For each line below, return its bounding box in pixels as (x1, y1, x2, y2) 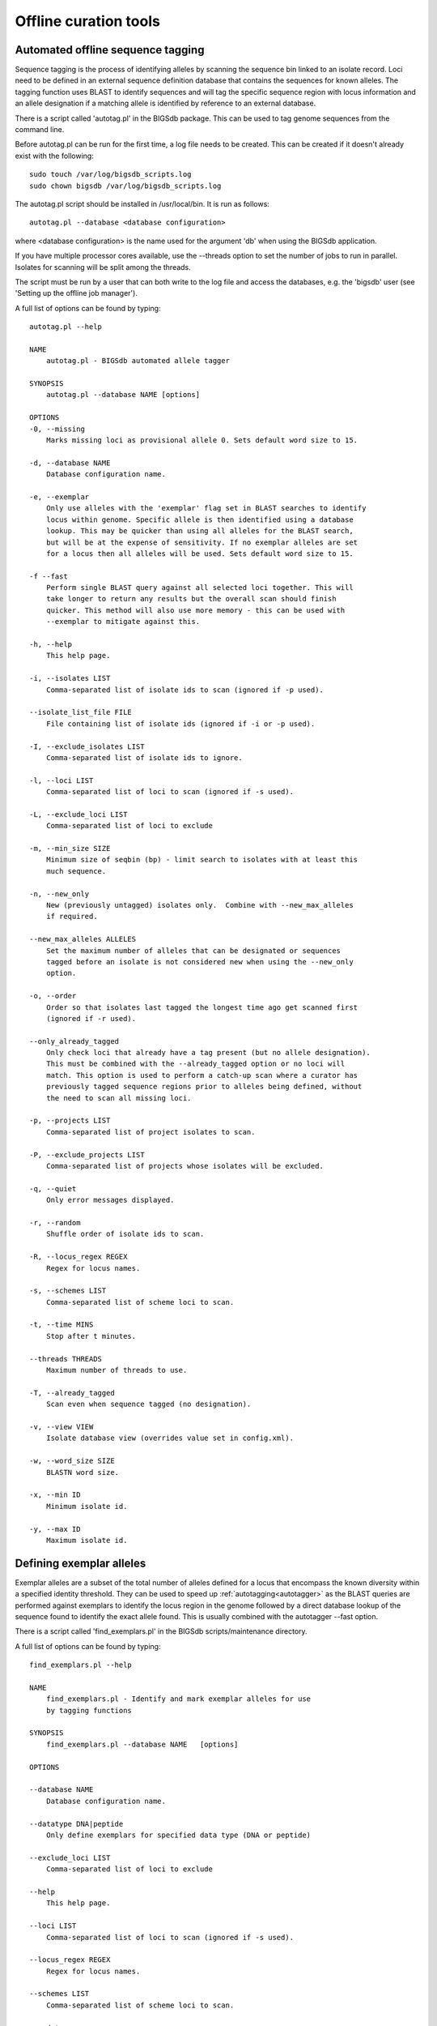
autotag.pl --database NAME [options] (45, 390, 201, 400)
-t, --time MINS (29, 1320, 94, 1329)
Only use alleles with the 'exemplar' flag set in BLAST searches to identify (45, 503, 367, 513)
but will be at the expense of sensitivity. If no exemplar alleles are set (45, 537, 359, 547)
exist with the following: (15, 151, 95, 160)
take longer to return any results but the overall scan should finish (45, 594, 337, 604)
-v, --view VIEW (29, 1422, 94, 1431)
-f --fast (29, 571, 68, 581)
